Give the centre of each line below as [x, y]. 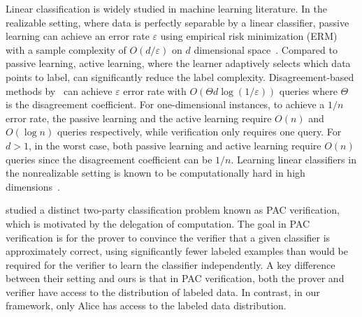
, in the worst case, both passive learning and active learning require [175, 145]
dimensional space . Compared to [266, 49]
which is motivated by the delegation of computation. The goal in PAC [158, 223]
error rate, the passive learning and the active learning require [139, 118]
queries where [308, 90]
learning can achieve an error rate [78, 36]
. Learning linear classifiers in [294, 159]
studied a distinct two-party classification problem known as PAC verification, [173, 210]
